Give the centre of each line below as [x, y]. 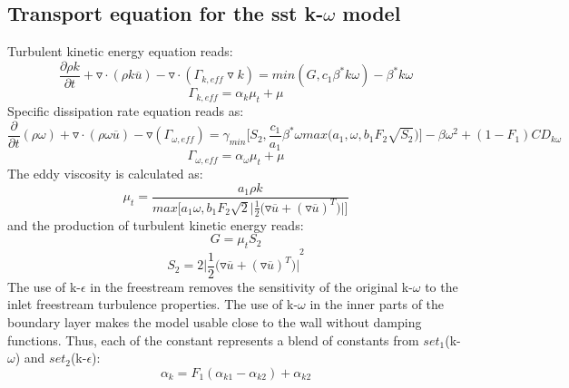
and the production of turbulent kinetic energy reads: [156, 224]
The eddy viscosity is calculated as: [105, 173]
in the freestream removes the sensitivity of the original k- [251, 286]
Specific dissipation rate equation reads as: [126, 111]
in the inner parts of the [377, 304]
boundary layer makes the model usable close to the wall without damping [215, 321]
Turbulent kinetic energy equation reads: [120, 51]
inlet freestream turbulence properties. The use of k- [153, 304]
